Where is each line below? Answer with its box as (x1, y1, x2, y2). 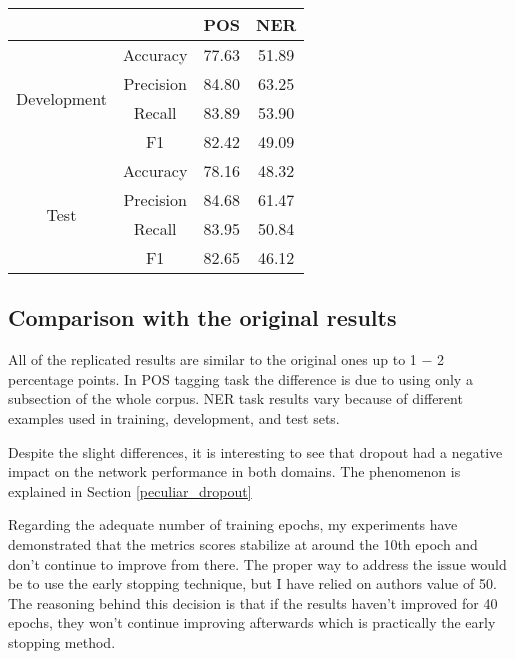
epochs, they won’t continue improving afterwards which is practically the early (8, 612, 496, 633)
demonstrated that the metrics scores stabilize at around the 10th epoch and (8, 533, 478, 554)
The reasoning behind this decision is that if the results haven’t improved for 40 (8, 592, 498, 613)
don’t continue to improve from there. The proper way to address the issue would (8, 553, 507, 574)
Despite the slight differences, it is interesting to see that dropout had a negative (8, 441, 503, 462)
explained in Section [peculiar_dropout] (8, 480, 252, 501)
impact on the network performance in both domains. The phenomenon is (8, 461, 461, 482)
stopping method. (8, 631, 116, 652)
